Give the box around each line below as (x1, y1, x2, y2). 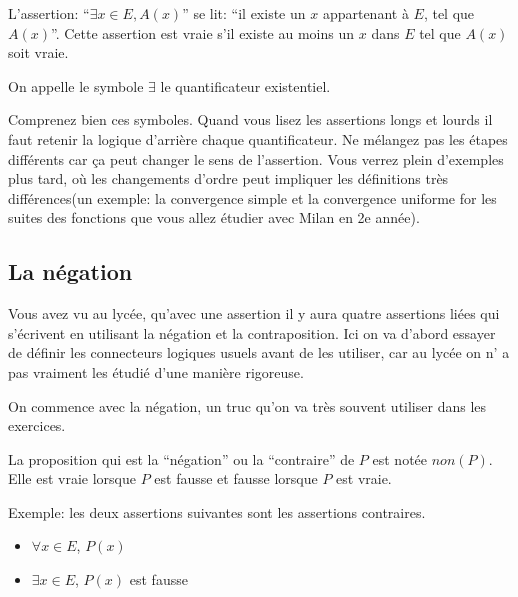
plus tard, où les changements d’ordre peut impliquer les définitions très (8, 168, 449, 189)
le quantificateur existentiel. (160, 75, 331, 96)
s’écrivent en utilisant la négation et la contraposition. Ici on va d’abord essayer (8, 322, 496, 343)
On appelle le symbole (8, 75, 144, 96)
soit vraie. (8, 42, 69, 63)
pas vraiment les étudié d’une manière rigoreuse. (8, 361, 304, 382)
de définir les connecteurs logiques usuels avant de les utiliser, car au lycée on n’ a (8, 342, 510, 363)
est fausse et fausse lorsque (154, 468, 318, 489)
